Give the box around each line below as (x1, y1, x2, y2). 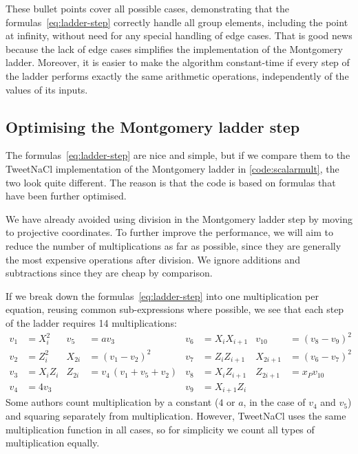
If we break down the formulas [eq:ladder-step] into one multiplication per (6, 288, 319, 303)
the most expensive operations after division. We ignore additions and (6, 252, 300, 266)
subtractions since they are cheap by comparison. (6, 266, 213, 280)
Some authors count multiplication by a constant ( (6, 395, 219, 409)
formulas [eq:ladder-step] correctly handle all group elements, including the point (6, 14, 348, 29)
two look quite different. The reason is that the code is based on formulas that (6, 175, 336, 189)
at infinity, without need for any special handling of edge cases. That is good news (6, 28, 352, 43)
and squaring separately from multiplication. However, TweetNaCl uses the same (6, 409, 346, 423)
